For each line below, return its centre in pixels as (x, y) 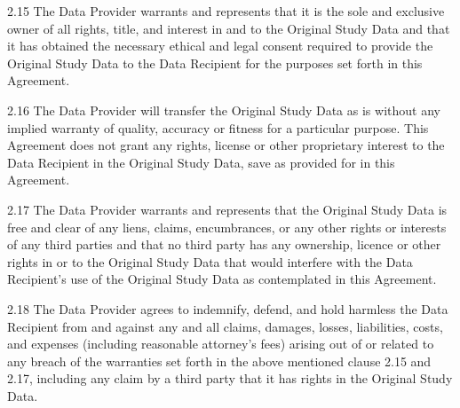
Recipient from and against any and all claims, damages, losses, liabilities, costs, (225, 326)
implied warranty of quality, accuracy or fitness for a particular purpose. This (218, 127)
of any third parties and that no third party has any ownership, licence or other (224, 244)
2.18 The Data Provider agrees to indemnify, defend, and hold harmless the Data (228, 308)
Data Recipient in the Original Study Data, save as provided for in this (201, 162)
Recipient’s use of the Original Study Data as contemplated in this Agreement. (222, 279)
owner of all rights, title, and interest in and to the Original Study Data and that (229, 28)
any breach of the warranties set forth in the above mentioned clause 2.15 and (219, 361)
